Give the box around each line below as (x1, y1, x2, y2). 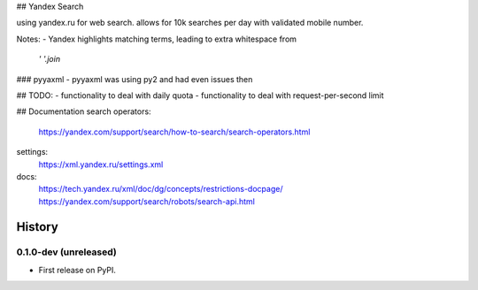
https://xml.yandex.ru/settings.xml (38, 159, 164, 170)
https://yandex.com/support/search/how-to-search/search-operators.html (38, 126, 311, 137)
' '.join (38, 54, 61, 65)
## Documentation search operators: (16, 106, 151, 117)
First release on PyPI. (38, 264, 117, 275)
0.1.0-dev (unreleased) (16, 246, 117, 258)
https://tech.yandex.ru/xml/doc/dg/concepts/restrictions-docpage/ (38, 184, 283, 195)
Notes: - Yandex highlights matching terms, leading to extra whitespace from (16, 34, 297, 44)
